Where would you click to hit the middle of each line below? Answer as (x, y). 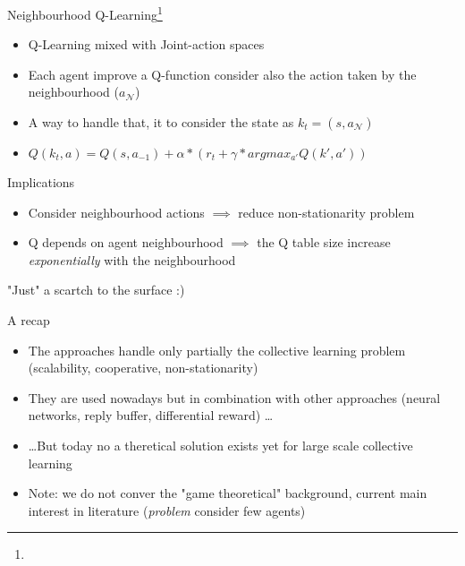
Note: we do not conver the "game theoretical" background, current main (228, 493)
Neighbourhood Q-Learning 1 (85, 13)
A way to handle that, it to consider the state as (161, 122)
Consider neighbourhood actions (116, 212)
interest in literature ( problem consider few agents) (167, 510)
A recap (29, 320)
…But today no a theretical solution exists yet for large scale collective (220, 445)
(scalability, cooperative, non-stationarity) (143, 368)
